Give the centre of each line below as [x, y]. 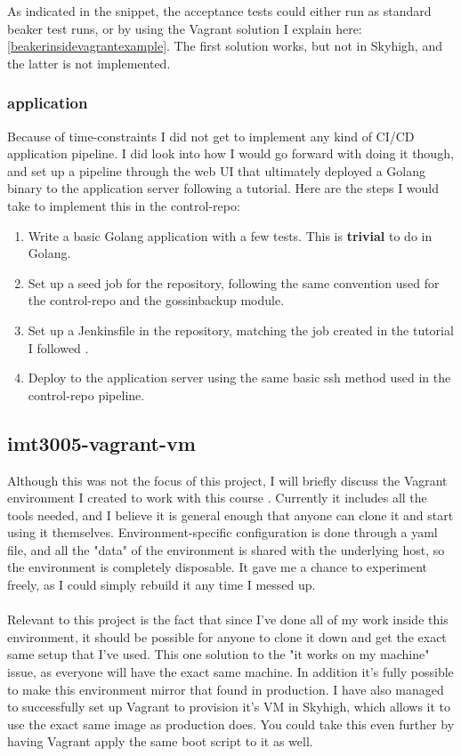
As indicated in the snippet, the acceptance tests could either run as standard [219, 11]
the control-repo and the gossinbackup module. [156, 300]
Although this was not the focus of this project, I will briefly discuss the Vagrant [227, 480]
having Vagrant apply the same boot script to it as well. [160, 741]
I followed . [58, 347]
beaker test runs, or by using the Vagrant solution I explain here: [185, 28]
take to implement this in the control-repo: [124, 205]
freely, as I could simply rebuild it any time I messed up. [162, 585]
